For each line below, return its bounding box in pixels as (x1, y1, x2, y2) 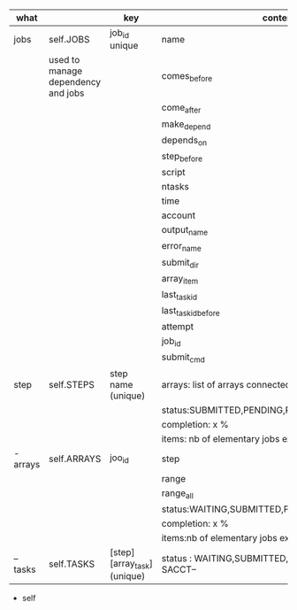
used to (48, 54, 80, 66)
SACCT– (161, 563, 197, 575)
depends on (161, 134, 208, 148)
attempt (161, 320, 194, 333)
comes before (161, 69, 213, 83)
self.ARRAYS (48, 452, 102, 465)
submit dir (161, 256, 199, 270)
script (161, 166, 186, 179)
